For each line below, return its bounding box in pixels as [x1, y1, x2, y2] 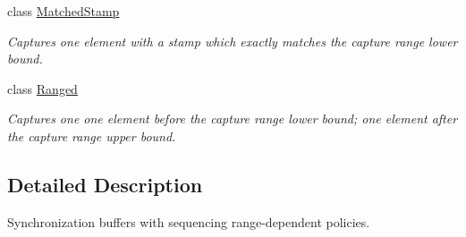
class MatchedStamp [7, 2, 120, 20]
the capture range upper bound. [7, 126, 176, 145]
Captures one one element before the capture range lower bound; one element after [7, 109, 458, 128]
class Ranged [7, 79, 78, 97]
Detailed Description [7, 170, 203, 198]
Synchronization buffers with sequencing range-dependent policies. [7, 212, 370, 231]
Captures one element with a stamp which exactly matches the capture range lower [7, 31, 458, 50]
